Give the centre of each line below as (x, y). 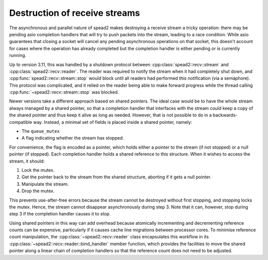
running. (18, 55)
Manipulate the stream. (45, 184)
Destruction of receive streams (74, 13)
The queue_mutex (41, 131)
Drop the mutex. (38, 191)
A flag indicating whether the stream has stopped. (73, 138)
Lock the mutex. (38, 170)
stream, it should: (27, 161)
